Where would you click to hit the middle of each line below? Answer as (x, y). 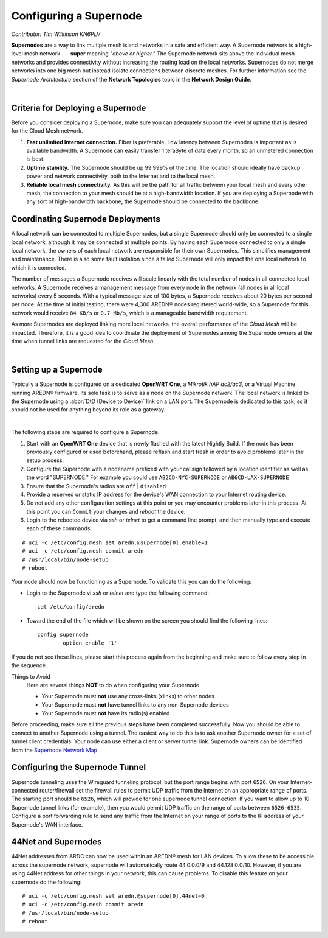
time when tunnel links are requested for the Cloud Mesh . (83, 341)
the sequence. (29, 665)
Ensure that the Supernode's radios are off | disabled (96, 486)
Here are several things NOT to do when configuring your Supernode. (114, 685)
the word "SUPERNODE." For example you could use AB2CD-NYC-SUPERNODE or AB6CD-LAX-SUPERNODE (158, 477)
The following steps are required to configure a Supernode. (85, 432)
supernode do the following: (46, 882)
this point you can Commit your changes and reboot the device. (106, 511)
